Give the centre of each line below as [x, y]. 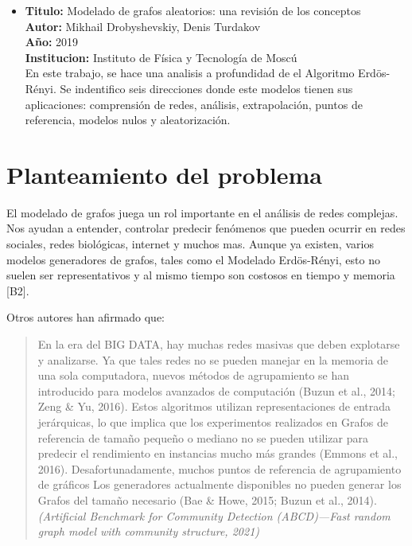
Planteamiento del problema [164, 174]
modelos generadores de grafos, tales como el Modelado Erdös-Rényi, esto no [193, 259]
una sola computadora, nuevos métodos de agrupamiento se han [194, 375]
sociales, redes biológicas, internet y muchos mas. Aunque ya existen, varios [190, 244]
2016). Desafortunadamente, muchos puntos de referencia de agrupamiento [220, 468]
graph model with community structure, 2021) [149, 531]
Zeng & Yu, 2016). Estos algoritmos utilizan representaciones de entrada [214, 406]
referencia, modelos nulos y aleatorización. [128, 120]
